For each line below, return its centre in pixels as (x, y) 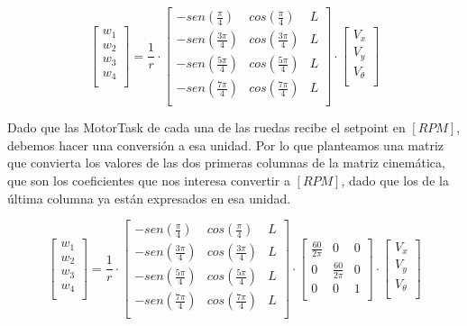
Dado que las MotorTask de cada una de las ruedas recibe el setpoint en (206, 127)
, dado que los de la (395, 180)
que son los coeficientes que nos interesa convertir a (149, 180)
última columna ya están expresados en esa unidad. (149, 198)
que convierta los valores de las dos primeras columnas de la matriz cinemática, (226, 163)
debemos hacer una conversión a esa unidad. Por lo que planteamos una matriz (226, 145)
